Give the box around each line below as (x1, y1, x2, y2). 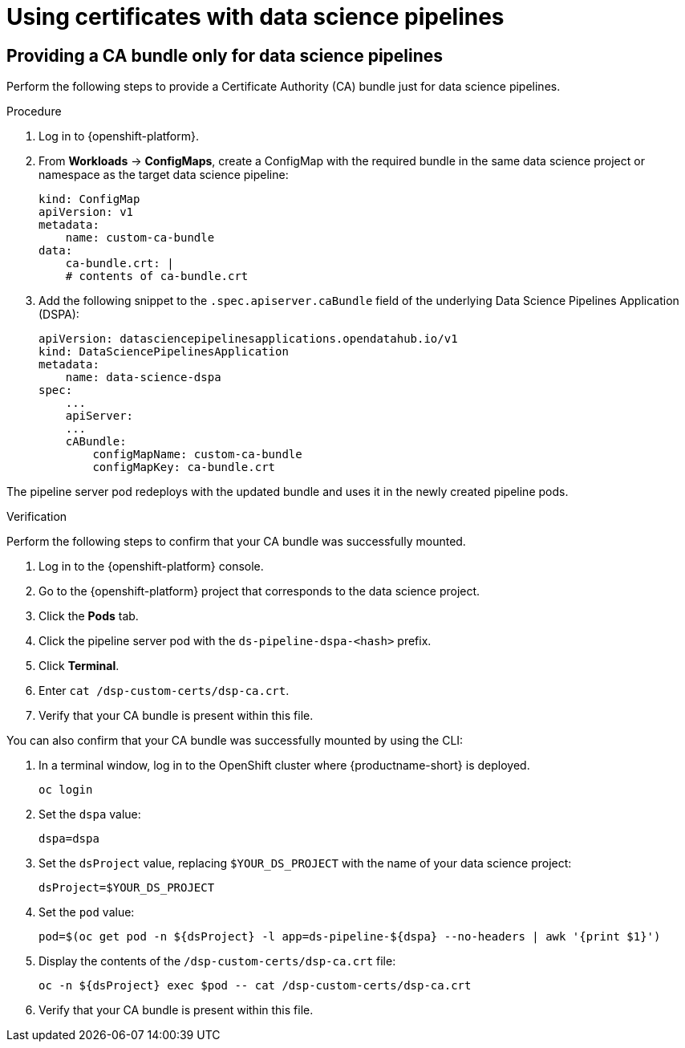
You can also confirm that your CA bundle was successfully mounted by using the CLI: (6, 733, 464, 748)
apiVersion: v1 (39, 205, 134, 219)
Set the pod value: (39, 905, 135, 920)
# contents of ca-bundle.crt (65, 270, 249, 283)
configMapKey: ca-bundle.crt (92, 461, 276, 474)
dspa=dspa (39, 832, 99, 846)
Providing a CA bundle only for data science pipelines (6, 45, 444, 66)
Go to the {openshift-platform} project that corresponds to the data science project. (39, 584, 480, 599)
